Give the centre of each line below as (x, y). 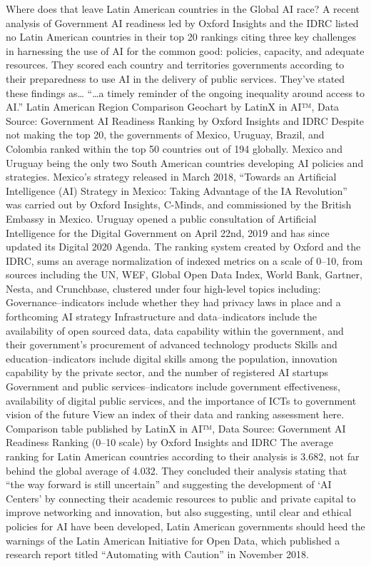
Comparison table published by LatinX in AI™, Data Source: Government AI (176, 428)
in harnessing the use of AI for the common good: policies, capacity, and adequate (185, 50)
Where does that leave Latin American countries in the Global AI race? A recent (183, 9)
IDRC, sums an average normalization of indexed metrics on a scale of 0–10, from (184, 260)
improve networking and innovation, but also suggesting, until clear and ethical (179, 512)
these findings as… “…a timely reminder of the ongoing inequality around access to (185, 92)
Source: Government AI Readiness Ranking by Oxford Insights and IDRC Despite (185, 120)
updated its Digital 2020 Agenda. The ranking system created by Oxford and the (183, 247)
